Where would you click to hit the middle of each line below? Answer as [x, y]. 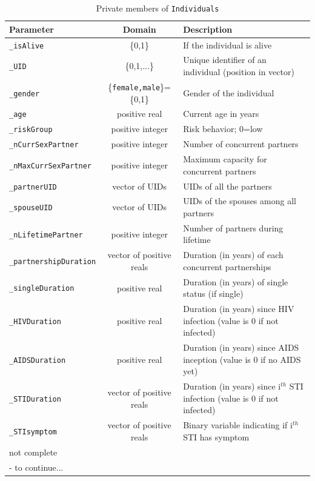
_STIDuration [35, 399]
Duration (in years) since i [232, 386]
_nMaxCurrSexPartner [51, 166]
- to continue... [36, 467]
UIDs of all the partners [227, 186]
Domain [139, 29]
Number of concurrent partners [241, 144]
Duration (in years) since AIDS [241, 347]
